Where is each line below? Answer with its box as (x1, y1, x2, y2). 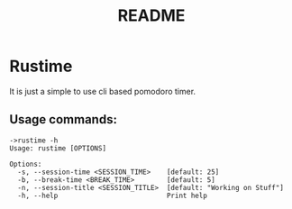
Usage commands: (9, 112, 117, 127)
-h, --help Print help (17, 191, 207, 200)
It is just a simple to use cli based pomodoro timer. (9, 86, 196, 96)
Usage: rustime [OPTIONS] (9, 143, 106, 153)
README (117, 5, 186, 26)
